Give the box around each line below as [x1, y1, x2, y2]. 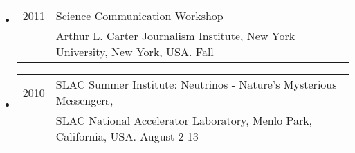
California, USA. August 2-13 [55, 128, 199, 144]
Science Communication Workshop [55, 8, 224, 24]
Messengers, [55, 92, 113, 108]
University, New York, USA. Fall [55, 44, 214, 60]
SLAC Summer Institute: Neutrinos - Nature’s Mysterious [55, 76, 337, 92]
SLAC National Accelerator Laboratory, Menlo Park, [55, 112, 313, 128]
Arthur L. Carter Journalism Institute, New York [55, 28, 295, 44]
